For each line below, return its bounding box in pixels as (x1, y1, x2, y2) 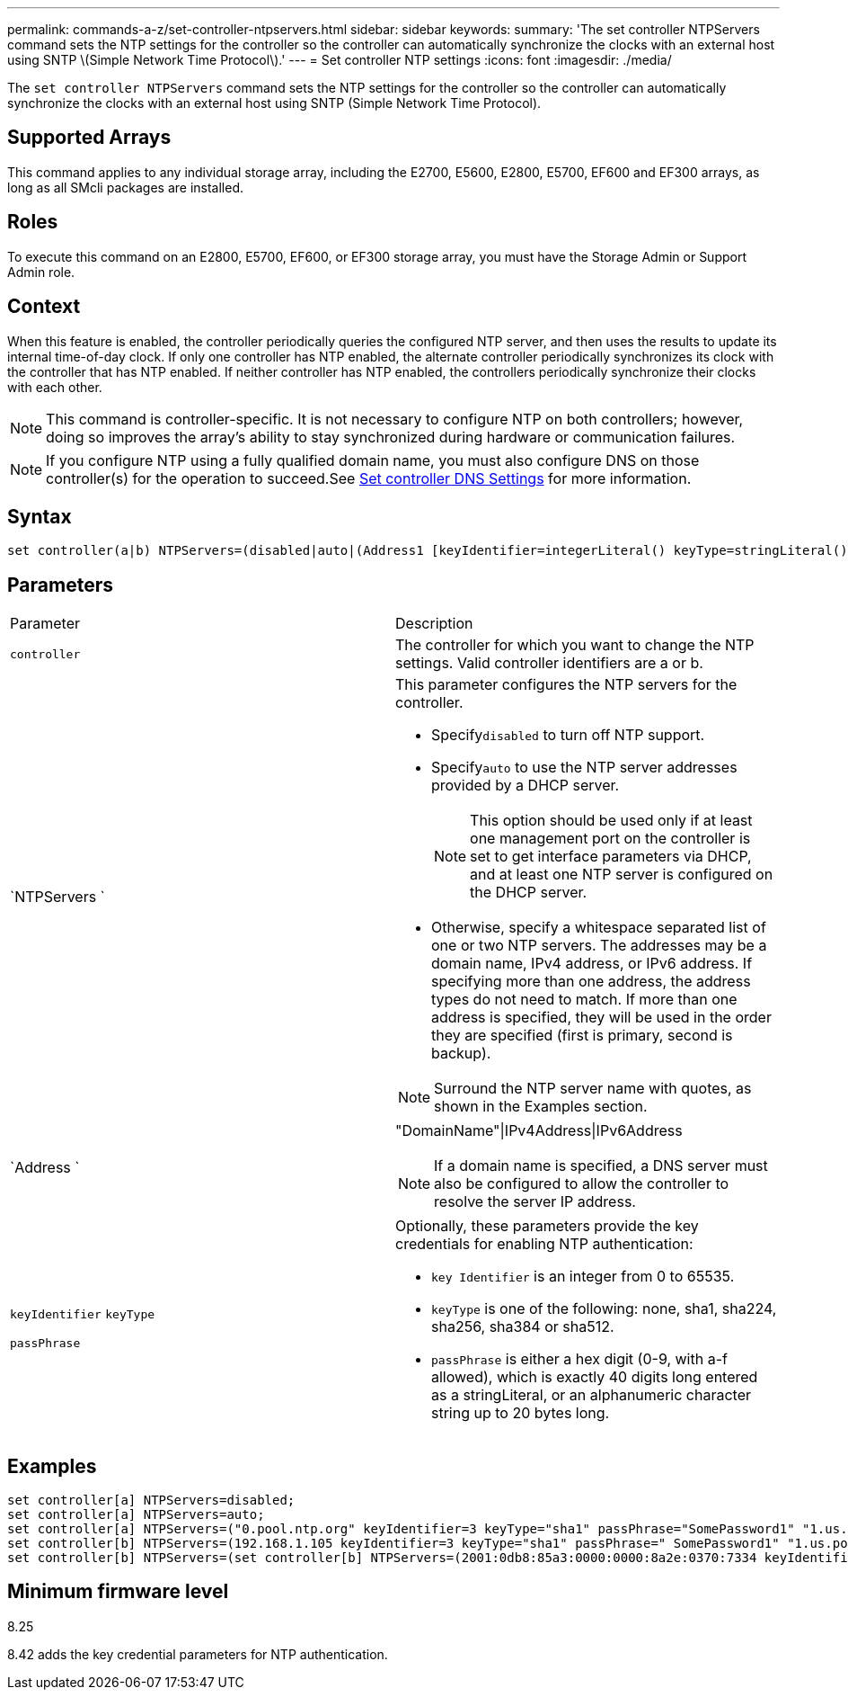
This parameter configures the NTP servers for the (395, 675, 738, 694)
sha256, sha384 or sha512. (431, 1317, 614, 1336)
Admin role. (7, 263, 75, 280)
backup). (431, 1044, 491, 1063)
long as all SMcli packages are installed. (7, 179, 243, 195)
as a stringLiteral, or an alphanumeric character (431, 1386, 752, 1405)
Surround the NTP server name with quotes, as (434, 1079, 752, 1098)
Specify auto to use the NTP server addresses (431, 758, 738, 777)
